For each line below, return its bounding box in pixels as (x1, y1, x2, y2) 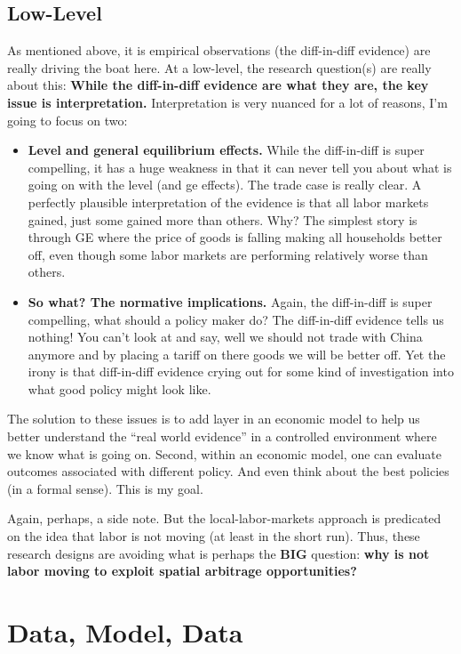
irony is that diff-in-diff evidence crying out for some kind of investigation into (28, 362, 454, 381)
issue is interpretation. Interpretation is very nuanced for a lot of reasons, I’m (7, 93, 448, 111)
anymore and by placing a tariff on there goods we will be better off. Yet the (28, 344, 446, 363)
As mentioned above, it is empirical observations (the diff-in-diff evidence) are (7, 41, 431, 60)
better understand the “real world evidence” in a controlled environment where (7, 427, 437, 446)
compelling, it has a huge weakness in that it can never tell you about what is (28, 157, 452, 176)
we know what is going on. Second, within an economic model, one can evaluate (7, 444, 441, 463)
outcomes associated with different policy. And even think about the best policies (7, 462, 449, 480)
